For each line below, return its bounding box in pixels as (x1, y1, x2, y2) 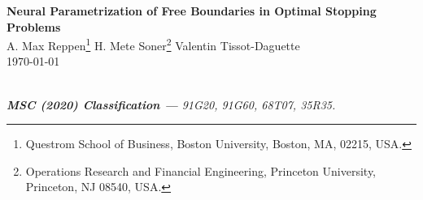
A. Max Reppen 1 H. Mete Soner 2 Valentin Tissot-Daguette (7, 35, 300, 53)
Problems (7, 18, 61, 35)
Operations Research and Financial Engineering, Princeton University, (25, 162, 377, 179)
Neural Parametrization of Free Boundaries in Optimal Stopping (7, 2, 377, 19)
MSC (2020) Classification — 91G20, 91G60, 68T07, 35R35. (7, 96, 336, 113)
